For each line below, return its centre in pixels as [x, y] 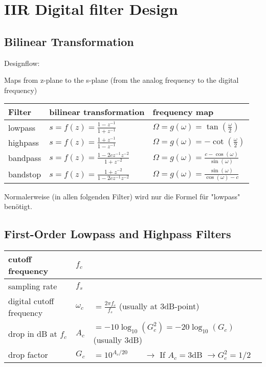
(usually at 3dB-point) [159, 306]
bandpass [25, 158]
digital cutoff [31, 301]
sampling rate [33, 286]
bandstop [25, 174]
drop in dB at [33, 334]
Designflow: [22, 63]
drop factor [28, 355]
